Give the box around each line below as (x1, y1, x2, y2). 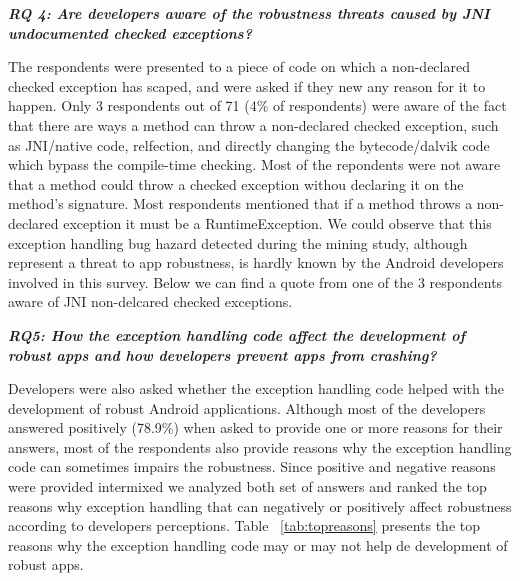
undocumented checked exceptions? (8, 22, 252, 43)
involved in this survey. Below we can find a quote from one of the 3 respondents (8, 271, 503, 292)
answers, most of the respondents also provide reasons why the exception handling (8, 436, 512, 457)
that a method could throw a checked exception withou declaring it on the (8, 173, 464, 194)
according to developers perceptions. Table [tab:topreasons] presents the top (8, 515, 481, 536)
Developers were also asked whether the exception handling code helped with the (8, 378, 504, 399)
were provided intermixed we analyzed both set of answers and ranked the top (8, 476, 487, 497)
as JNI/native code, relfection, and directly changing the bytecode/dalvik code (8, 134, 490, 155)
